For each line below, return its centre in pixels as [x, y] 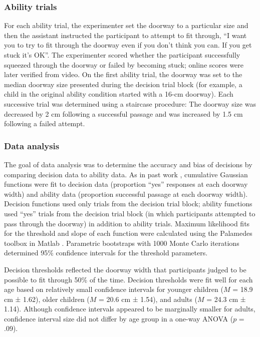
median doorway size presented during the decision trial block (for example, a [123, 84]
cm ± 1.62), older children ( [47, 299]
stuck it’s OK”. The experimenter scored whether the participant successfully [122, 55]
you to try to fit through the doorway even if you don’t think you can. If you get [128, 45]
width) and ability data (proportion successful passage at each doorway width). [126, 194]
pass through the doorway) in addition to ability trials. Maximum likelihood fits [127, 223]
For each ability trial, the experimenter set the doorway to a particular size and [126, 25]
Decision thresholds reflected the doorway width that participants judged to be [125, 269]
